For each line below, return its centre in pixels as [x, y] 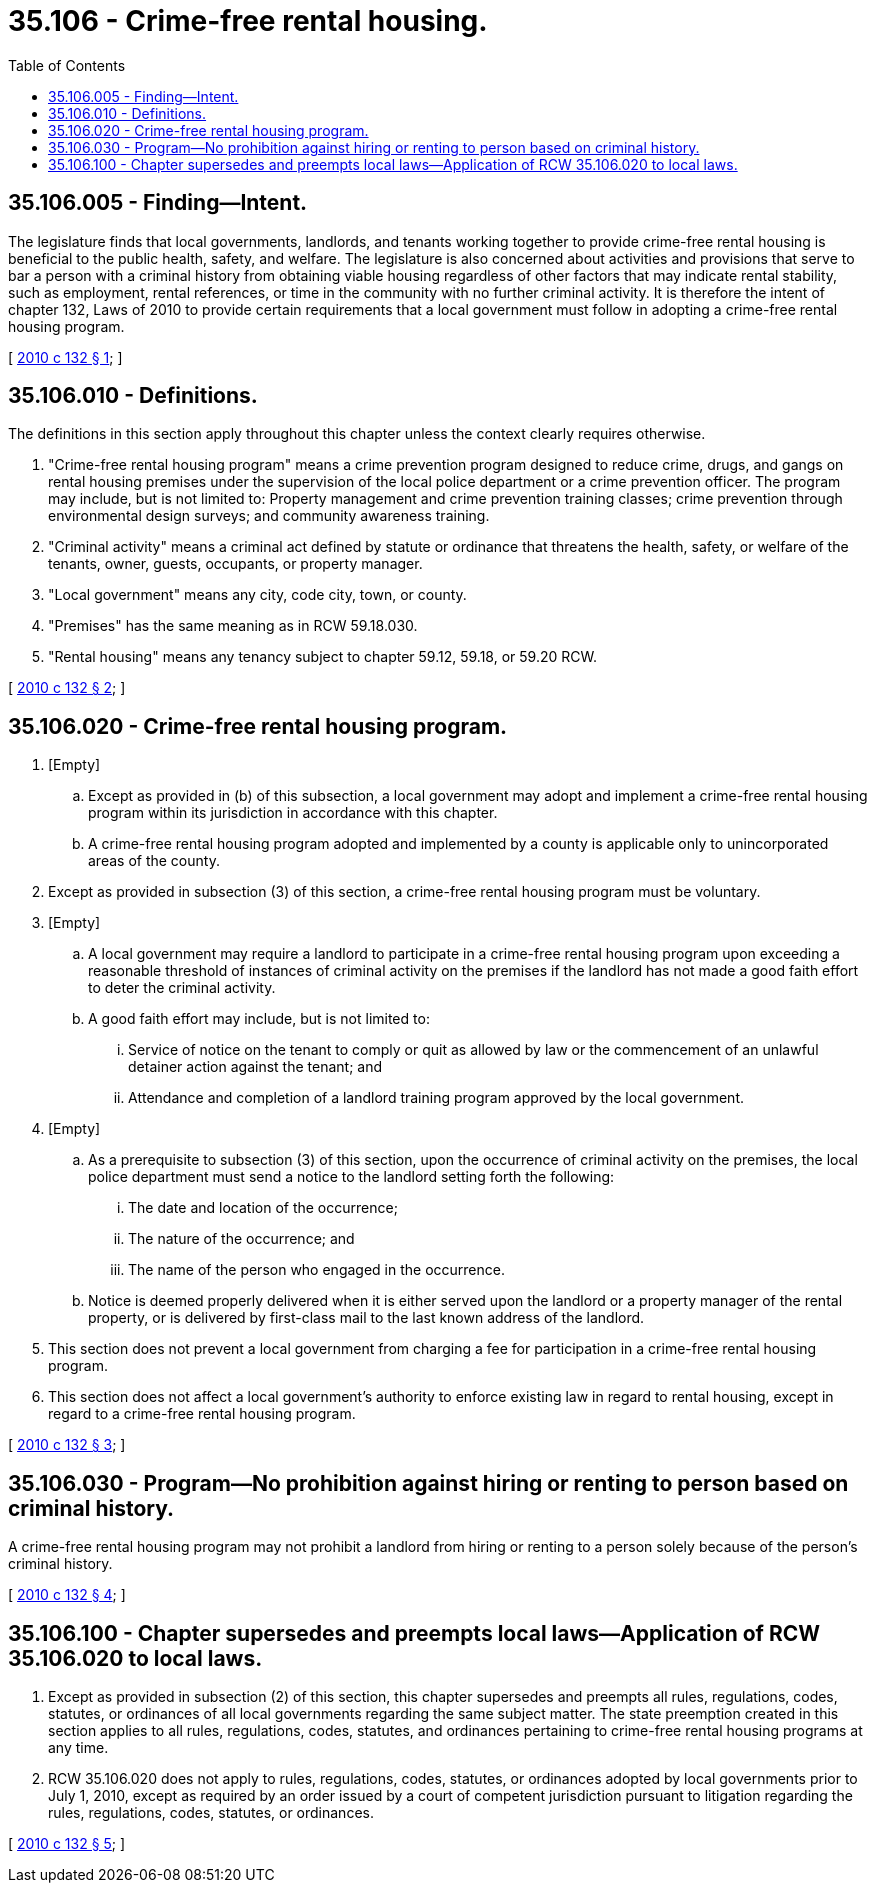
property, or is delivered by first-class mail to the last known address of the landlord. [366, 1318]
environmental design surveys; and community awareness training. [269, 516]
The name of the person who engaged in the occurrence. [316, 1270]
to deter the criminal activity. [182, 988]
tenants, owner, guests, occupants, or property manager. [235, 564]
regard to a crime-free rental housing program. [202, 1414]
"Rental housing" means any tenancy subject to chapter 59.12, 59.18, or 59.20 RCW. [322, 657]
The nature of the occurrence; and [241, 1239]
